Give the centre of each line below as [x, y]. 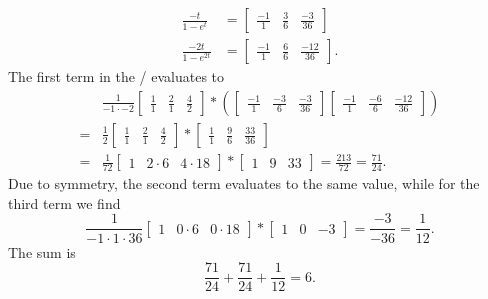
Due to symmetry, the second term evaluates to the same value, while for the [244, 183]
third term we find [64, 202]
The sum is [42, 251]
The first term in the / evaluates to [116, 76]
